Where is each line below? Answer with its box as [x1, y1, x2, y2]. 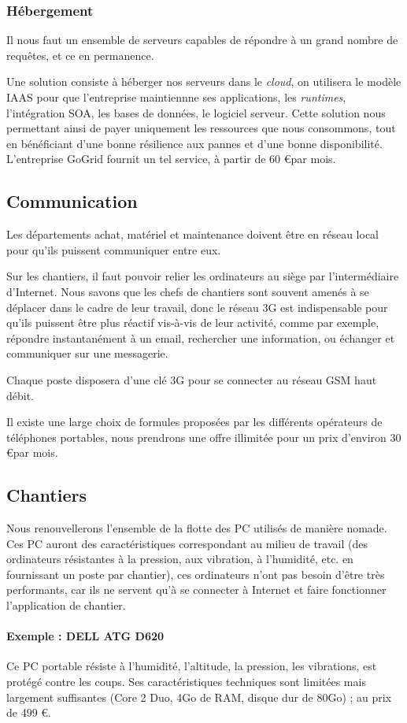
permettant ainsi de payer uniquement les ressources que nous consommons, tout [6, 120, 396, 136]
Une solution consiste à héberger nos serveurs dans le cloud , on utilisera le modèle [6, 73, 401, 90]
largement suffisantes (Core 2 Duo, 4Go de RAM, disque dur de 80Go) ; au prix [6, 688, 392, 705]
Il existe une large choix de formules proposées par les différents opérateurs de [6, 413, 383, 430]
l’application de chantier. [6, 597, 126, 614]
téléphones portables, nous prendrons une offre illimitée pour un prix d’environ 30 [6, 428, 401, 445]
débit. [6, 387, 35, 403]
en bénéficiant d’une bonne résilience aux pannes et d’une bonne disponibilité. [6, 135, 383, 151]
